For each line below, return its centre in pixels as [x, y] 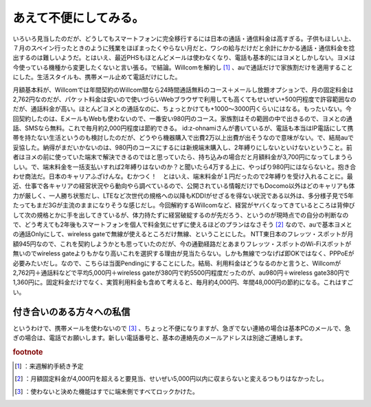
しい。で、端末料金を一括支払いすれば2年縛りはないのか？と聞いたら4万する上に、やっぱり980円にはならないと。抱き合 [184, 167]
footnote [28, 352]
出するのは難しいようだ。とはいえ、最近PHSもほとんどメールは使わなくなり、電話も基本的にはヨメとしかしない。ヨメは [184, 58]
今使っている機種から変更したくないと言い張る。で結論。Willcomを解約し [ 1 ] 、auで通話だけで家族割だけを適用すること [183, 67]
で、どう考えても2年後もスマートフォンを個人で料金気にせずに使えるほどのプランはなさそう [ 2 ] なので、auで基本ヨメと [182, 225]
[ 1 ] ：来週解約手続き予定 [49, 366]
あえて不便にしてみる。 [78, 18]
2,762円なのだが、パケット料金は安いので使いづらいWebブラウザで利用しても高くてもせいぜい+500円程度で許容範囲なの [184, 99]
